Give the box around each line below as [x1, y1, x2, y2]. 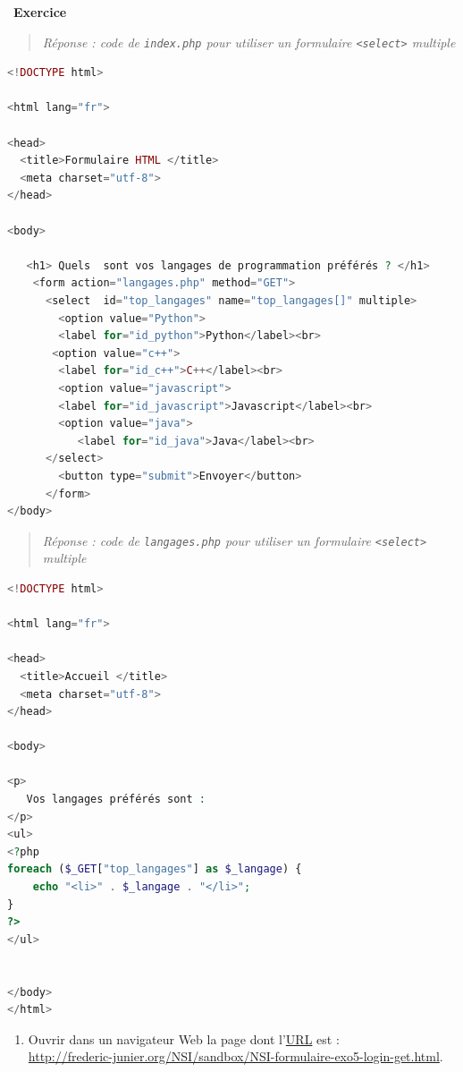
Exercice [13, 3, 67, 21]
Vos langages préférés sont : [26, 793, 206, 806]
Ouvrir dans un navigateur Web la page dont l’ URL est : [28, 1029, 340, 1048]
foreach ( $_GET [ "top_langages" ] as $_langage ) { [7, 863, 302, 876]
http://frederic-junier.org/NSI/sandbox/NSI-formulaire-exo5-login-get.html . [28, 1047, 443, 1066]
